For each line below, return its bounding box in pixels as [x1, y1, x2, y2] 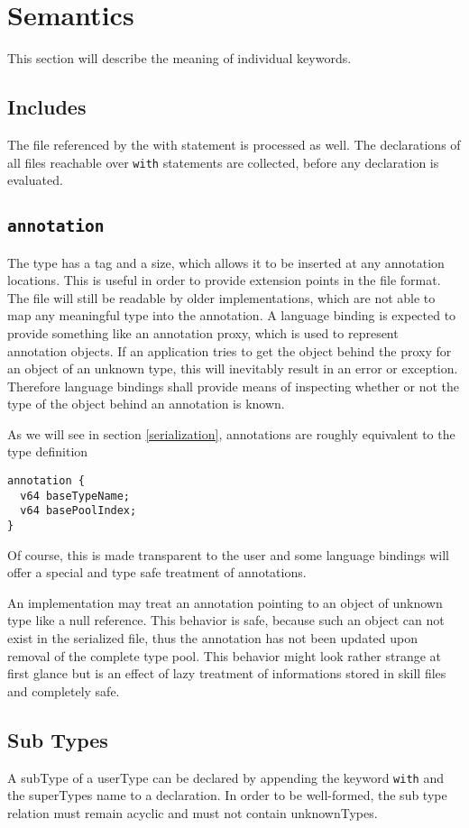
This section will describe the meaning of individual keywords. [7, 49, 352, 68]
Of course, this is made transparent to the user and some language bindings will [7, 545, 449, 564]
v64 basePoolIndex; [20, 504, 137, 518]
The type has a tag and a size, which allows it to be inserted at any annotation [7, 253, 445, 271]
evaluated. [7, 170, 63, 189]
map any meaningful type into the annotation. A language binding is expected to [7, 306, 456, 325]
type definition [7, 442, 88, 461]
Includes [7, 93, 87, 121]
